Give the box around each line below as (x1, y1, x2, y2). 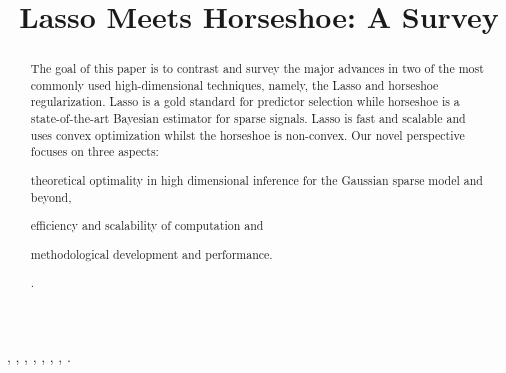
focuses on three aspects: (30, 143, 159, 160)
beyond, (30, 188, 72, 205)
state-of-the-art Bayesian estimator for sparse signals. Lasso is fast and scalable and (30, 110, 466, 127)
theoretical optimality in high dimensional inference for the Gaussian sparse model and (30, 172, 483, 188)
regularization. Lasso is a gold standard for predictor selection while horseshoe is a (30, 93, 460, 110)
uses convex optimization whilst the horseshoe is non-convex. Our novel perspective (30, 126, 465, 143)
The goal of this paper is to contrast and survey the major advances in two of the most (30, 60, 484, 77)
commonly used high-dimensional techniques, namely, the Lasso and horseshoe (30, 76, 439, 93)
